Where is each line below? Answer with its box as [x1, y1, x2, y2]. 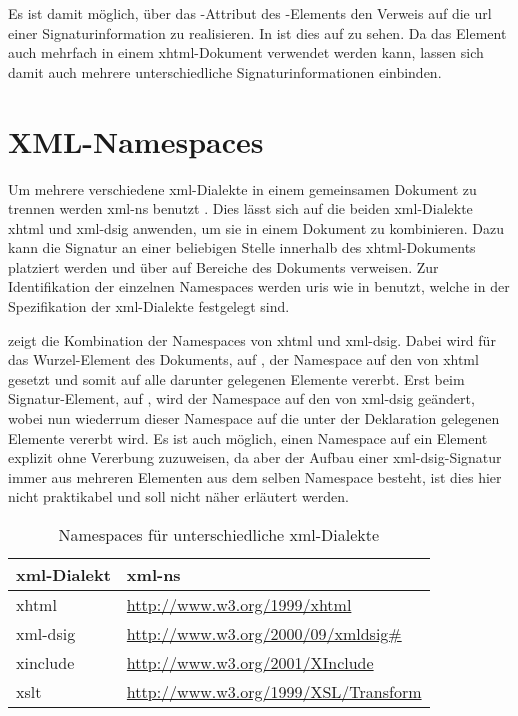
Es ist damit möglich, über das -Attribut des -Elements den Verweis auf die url [8, 3, 492, 23]
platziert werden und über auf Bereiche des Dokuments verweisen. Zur [8, 256, 439, 277]
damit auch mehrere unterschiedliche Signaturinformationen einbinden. [8, 61, 442, 82]
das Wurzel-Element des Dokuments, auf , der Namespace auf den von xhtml [8, 349, 479, 370]
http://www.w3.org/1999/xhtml [126, 593, 352, 616]
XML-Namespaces [8, 120, 264, 161]
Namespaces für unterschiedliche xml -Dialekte [58, 523, 380, 546]
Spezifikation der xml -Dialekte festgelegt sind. [8, 296, 290, 317]
